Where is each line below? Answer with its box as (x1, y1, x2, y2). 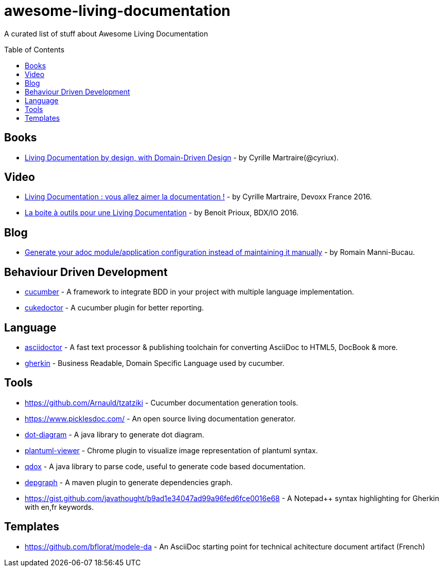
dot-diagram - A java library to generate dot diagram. (25, 430, 204, 439)
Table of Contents (4, 45, 65, 54)
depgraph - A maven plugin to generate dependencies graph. (25, 477, 233, 487)
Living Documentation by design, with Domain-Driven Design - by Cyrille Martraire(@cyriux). (25, 153, 339, 162)
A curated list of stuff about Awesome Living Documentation (4, 29, 208, 38)
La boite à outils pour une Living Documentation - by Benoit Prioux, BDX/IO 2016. (25, 208, 299, 217)
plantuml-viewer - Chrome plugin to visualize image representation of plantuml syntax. (25, 446, 318, 455)
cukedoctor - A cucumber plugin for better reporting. (25, 303, 204, 312)
